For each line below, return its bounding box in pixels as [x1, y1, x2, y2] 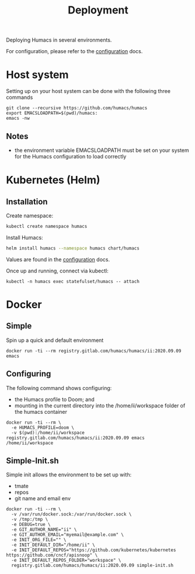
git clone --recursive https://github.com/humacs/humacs [6, 105, 148, 111]
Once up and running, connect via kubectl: [6, 267, 109, 274]
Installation [6, 196, 48, 206]
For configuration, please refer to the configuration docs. [6, 48, 143, 55]
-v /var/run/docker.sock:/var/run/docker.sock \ [11, 511, 132, 517]
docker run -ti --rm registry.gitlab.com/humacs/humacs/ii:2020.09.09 [6, 348, 182, 354]
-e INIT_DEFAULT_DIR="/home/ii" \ [11, 542, 95, 548]
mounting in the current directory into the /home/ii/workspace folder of [14, 402, 186, 409]
